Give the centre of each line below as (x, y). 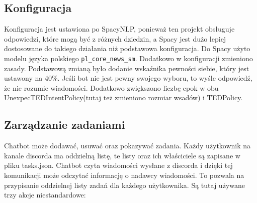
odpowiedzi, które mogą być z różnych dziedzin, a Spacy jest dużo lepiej (115, 38)
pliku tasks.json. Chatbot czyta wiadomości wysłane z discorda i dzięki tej (118, 165)
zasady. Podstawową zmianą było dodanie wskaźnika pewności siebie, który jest (127, 68)
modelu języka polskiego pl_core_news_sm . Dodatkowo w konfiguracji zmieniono (128, 58)
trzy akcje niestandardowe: (45, 195)
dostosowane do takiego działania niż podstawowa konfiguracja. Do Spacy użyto (127, 48)
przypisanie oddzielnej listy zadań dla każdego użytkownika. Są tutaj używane (124, 185)
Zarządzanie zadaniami (65, 125)
